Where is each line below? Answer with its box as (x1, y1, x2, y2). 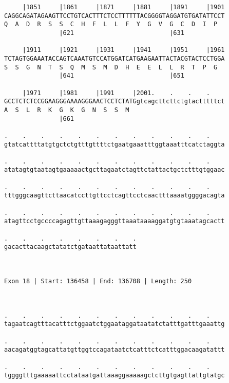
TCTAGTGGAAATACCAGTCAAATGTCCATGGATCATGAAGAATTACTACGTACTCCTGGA (4, 54, 225, 62)
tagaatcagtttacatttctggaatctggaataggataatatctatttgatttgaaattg (4, 320, 225, 328)
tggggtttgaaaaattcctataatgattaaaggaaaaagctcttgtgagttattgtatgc (4, 372, 225, 379)
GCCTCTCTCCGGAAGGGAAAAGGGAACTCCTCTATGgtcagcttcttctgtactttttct (4, 98, 225, 105)
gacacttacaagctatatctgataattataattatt (4, 243, 137, 251)
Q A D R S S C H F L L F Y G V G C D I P (4, 21, 218, 28)
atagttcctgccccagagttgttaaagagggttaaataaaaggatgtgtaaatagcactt (4, 217, 225, 225)
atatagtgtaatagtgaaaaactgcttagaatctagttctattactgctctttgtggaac (4, 166, 225, 174)
